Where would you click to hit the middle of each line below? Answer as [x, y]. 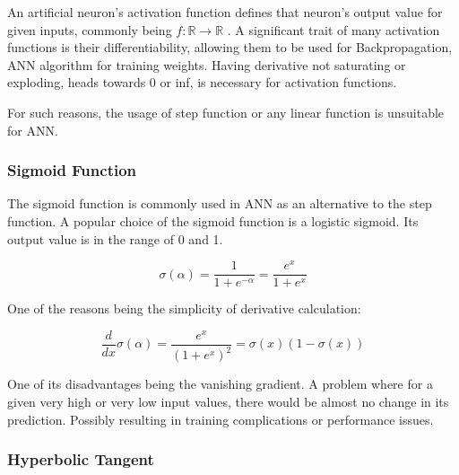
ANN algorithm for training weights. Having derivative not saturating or [207, 64]
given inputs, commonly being [90, 29]
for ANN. [33, 130]
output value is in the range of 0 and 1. [115, 238]
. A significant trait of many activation [333, 29]
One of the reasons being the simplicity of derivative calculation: [184, 308]
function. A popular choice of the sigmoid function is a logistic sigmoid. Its [213, 220]
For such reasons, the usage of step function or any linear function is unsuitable [226, 112]
